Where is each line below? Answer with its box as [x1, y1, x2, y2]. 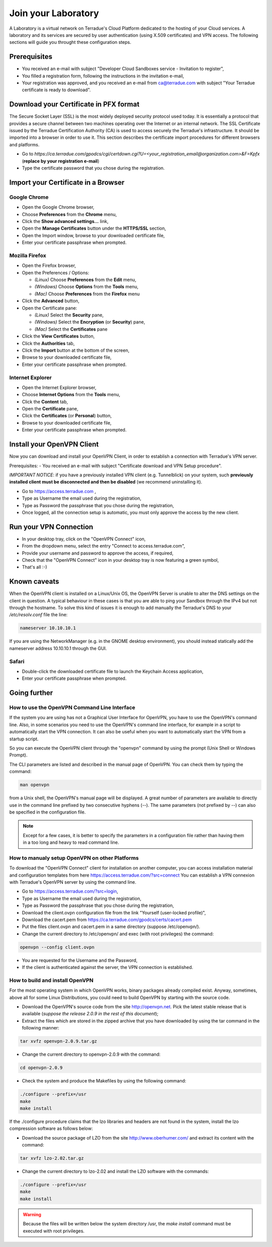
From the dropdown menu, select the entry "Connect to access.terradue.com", [22, 543, 185, 549]
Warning [23, 1211, 41, 1217]
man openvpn [20, 782, 50, 788]
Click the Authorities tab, [22, 340, 75, 346]
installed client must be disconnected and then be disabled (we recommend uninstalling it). [9, 479, 202, 485]
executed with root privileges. [23, 1228, 85, 1234]
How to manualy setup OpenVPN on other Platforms [9, 854, 139, 861]
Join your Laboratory [9, 8, 99, 19]
